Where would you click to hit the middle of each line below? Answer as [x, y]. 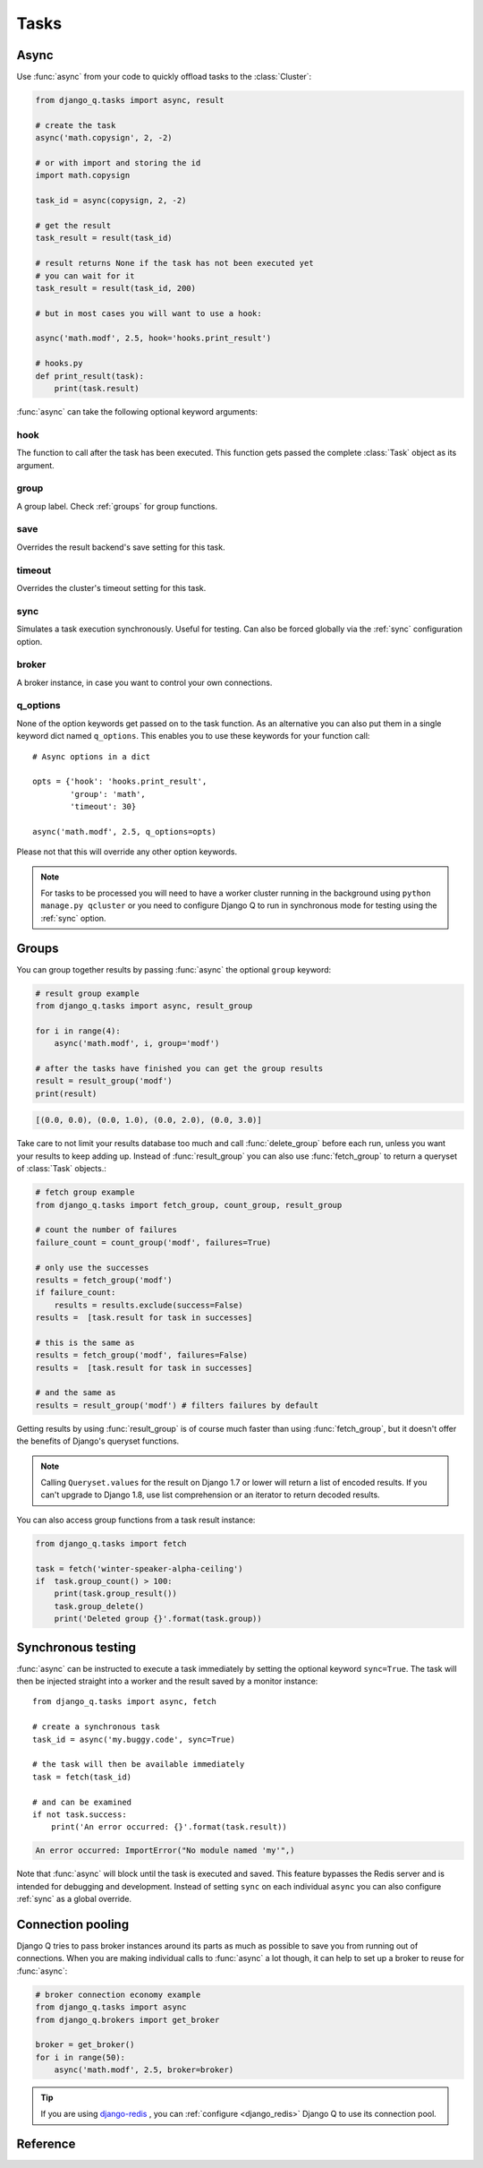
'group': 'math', [108, 794]
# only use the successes [92, 1268]
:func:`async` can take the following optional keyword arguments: [137, 412]
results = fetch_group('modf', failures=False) [141, 1355]
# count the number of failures [106, 1230]
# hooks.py [59, 364]
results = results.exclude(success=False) [148, 1305]
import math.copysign [83, 176]
